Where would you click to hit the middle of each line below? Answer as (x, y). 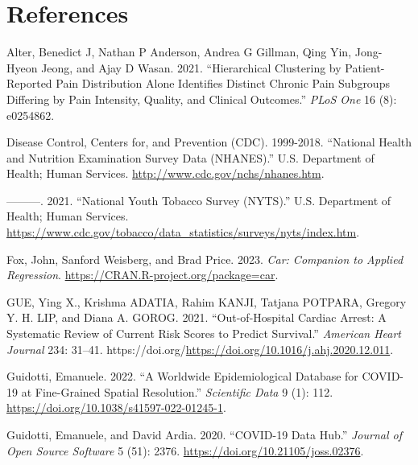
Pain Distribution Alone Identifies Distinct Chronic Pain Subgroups (223, 83)
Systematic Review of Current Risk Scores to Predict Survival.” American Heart (204, 333)
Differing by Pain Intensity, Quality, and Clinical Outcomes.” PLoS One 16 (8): (202, 99)
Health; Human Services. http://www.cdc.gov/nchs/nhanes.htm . (166, 173)
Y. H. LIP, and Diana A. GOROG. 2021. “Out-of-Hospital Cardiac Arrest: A (197, 317)
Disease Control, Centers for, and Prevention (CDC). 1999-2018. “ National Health (209, 142)
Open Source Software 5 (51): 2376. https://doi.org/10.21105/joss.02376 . (185, 450)
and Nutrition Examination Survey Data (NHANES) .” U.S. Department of (190, 157)
